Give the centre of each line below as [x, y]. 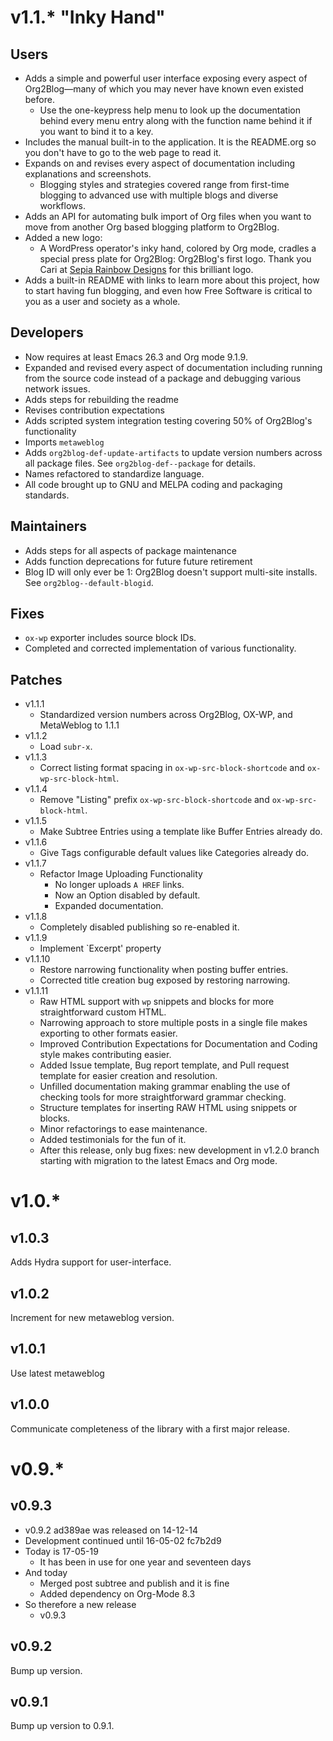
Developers [47, 332]
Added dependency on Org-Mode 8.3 [117, 1593]
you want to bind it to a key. [96, 131]
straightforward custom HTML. [103, 1012]
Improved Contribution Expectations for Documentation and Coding [178, 1044]
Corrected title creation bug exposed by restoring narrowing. [165, 980]
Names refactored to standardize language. [114, 473]
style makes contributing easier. [105, 1055]
